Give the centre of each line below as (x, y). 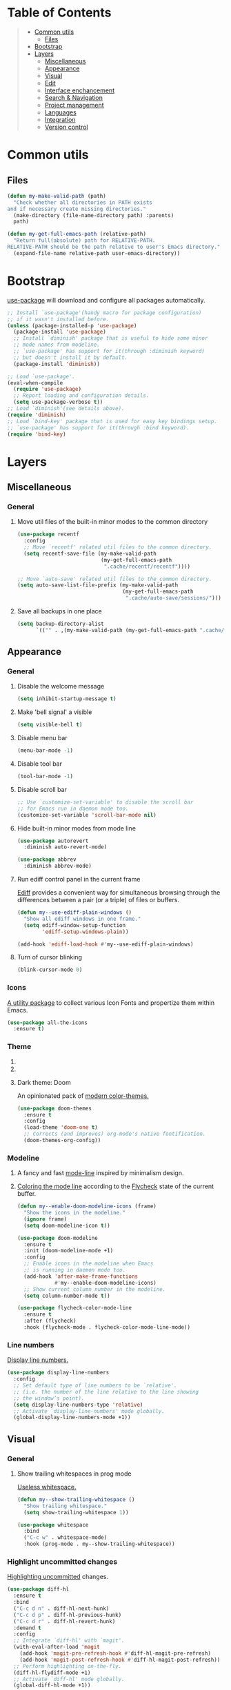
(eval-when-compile (35, 383)
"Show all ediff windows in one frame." (82, 919)
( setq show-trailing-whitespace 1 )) (76, 1512)
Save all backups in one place (59, 611)
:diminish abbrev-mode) (58, 866)
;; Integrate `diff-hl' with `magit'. (69, 1641)
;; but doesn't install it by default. (71, 357)
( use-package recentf (48, 535)
